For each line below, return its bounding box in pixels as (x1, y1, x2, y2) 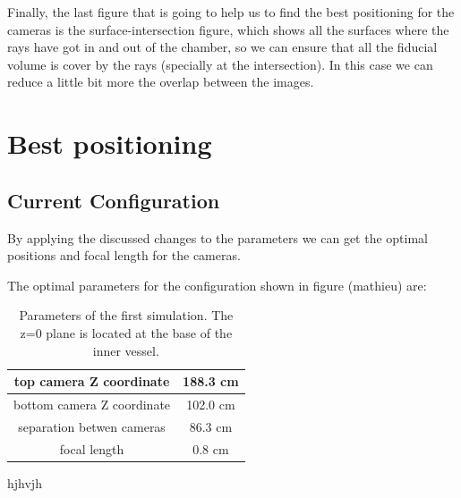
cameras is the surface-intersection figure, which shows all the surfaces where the (7, 20, 449, 38)
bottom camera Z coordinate (13, 394, 171, 413)
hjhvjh (7, 473, 42, 492)
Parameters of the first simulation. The (19, 306, 234, 325)
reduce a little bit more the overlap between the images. (7, 72, 314, 91)
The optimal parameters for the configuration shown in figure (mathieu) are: (7, 275, 427, 294)
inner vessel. (92, 341, 159, 359)
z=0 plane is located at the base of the (20, 323, 233, 342)
